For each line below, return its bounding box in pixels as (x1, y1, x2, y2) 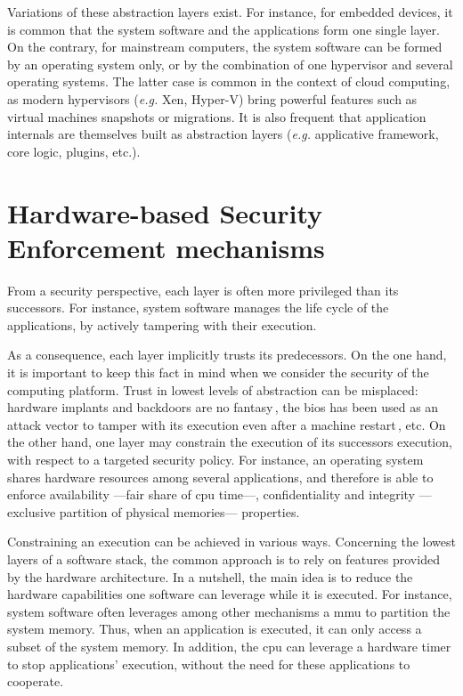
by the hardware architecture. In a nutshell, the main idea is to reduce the (7, 567, 413, 586)
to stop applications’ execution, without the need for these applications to (7, 654, 410, 673)
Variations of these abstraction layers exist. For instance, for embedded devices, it (7, 3, 453, 20)
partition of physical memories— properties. (59, 502, 300, 521)
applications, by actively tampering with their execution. (7, 315, 317, 334)
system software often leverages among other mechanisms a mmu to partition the (7, 602, 451, 620)
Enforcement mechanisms (7, 229, 325, 265)
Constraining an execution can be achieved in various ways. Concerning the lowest (7, 532, 457, 551)
